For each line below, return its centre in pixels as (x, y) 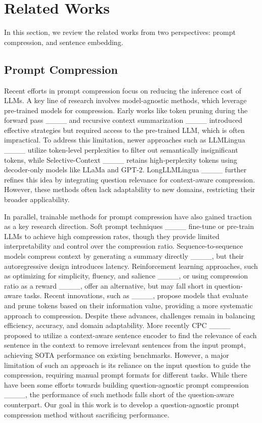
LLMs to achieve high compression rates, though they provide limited (112, 236)
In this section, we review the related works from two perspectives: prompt (120, 32)
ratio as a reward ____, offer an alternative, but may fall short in (108, 285)
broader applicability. (37, 199)
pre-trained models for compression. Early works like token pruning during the (126, 110)
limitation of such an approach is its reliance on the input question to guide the (127, 365)
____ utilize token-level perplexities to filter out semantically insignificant (121, 150)
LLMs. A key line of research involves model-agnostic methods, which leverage (125, 100)
